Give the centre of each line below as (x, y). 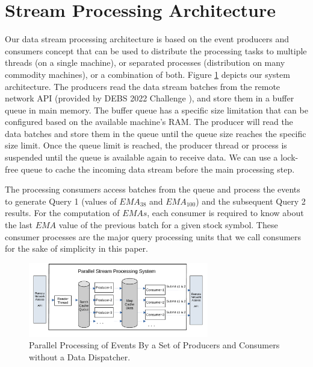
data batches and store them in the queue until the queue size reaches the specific (156, 133)
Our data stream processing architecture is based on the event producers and (147, 39)
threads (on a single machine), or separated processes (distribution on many (145, 62)
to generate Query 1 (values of (61, 201)
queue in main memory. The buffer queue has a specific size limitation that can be (156, 110)
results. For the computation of (62, 213)
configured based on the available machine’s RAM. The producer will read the (149, 122)
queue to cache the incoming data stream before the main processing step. (158, 169)
